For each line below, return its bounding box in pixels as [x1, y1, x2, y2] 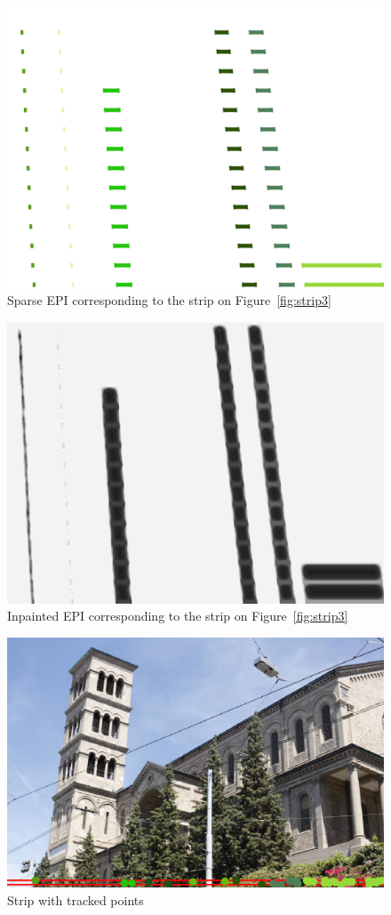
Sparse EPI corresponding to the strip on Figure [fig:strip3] [7, 291, 331, 309]
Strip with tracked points [7, 890, 144, 909]
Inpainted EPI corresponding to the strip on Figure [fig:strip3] [7, 606, 348, 625]
